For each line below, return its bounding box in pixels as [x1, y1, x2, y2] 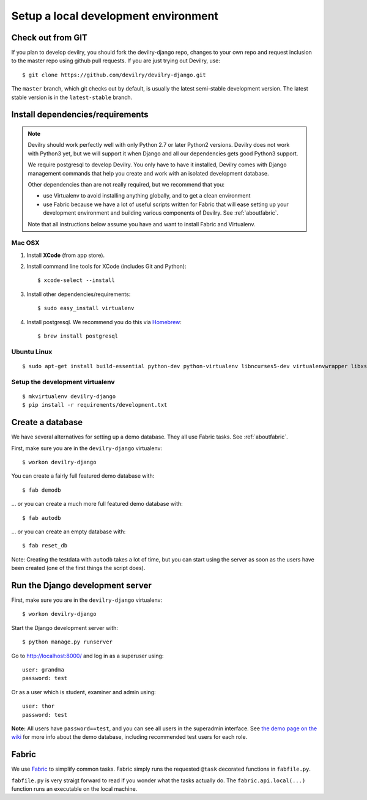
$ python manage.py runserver [22, 639, 113, 645]
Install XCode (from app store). [26, 251, 105, 259]
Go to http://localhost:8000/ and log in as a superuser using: [11, 652, 164, 659]
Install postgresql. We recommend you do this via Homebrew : [26, 318, 182, 325]
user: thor [22, 703, 55, 709]
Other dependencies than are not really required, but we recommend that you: [28, 180, 224, 188]
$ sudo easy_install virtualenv [37, 305, 135, 312]
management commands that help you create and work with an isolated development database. [28, 169, 269, 177]
